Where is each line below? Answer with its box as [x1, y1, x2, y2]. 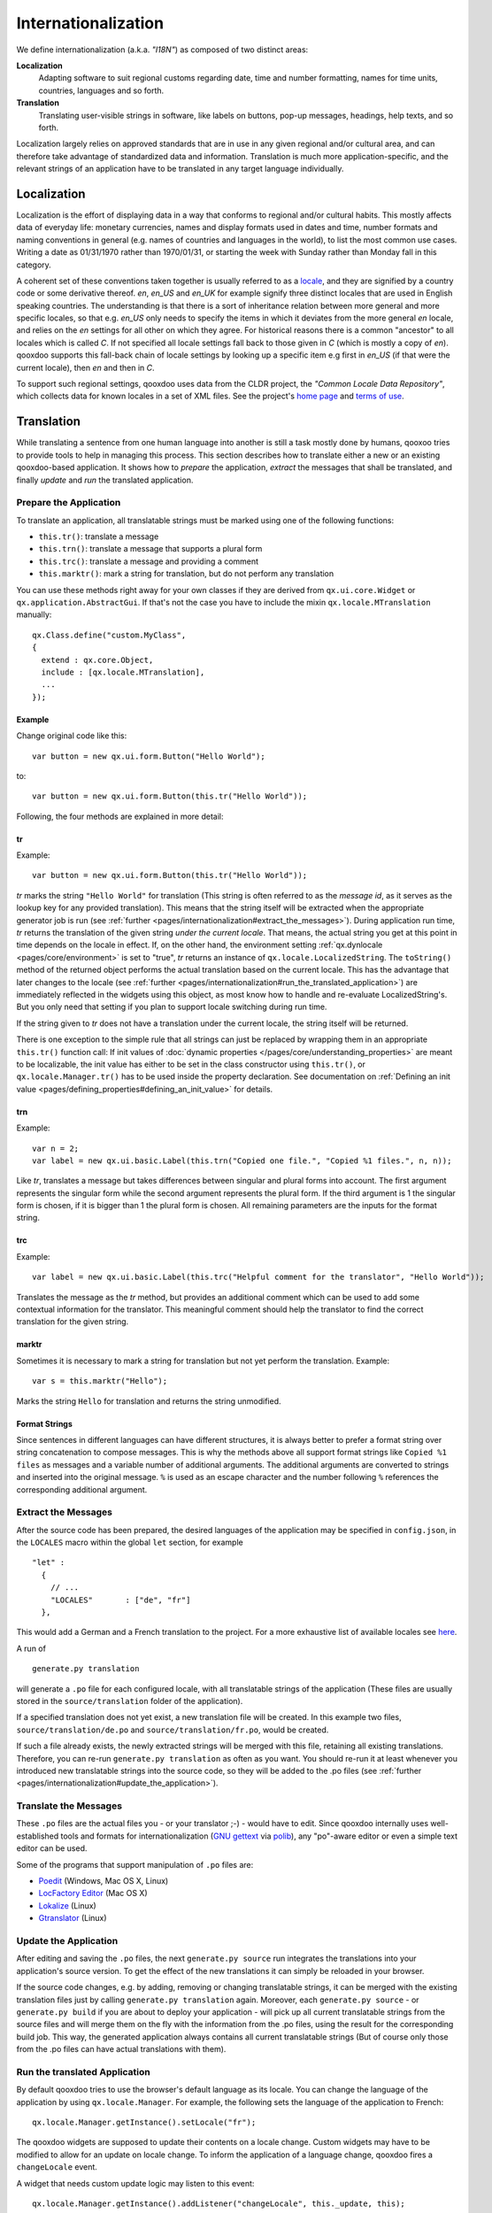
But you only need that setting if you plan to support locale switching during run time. [16, 1001, 327, 1013]
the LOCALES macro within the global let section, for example [16, 1537, 243, 1548]
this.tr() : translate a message [38, 531, 159, 542]
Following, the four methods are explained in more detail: [16, 811, 224, 821]
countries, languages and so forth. [38, 85, 165, 96]
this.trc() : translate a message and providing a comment [38, 556, 259, 567]
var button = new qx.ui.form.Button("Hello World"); [32, 751, 265, 761]
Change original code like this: [16, 730, 127, 741]
